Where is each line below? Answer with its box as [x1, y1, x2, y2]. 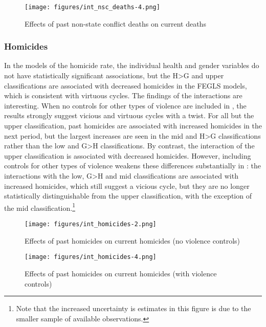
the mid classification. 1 [4, 201, 75, 213]
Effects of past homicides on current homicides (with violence [25, 268, 217, 278]
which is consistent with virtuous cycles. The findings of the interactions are [4, 90, 242, 101]
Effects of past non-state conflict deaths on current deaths [25, 18, 206, 29]
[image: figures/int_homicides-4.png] [25, 253, 157, 261]
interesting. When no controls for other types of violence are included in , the [4, 100, 247, 111]
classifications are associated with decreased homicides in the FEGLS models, [4, 80, 247, 91]
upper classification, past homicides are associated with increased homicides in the [4, 120, 262, 131]
